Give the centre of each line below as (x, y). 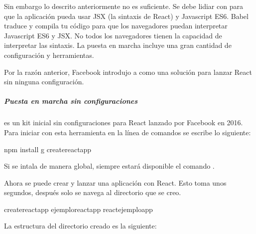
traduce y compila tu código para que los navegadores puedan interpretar (116, 26)
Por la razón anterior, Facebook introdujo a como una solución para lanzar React (128, 72)
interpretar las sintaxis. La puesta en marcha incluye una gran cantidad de (118, 45)
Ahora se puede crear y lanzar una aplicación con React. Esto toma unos (115, 182)
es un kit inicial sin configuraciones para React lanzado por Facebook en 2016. (124, 122)
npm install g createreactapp (48, 149)
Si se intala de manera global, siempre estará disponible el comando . (109, 166)
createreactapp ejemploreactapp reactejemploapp (78, 209)
